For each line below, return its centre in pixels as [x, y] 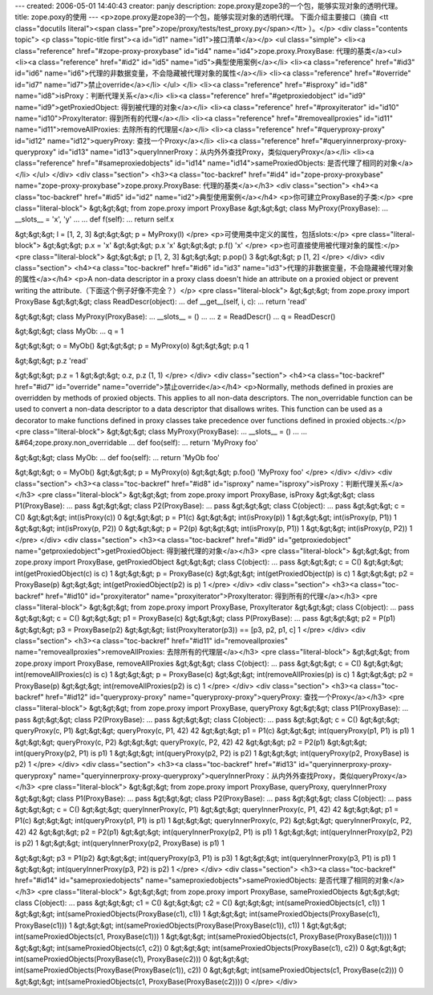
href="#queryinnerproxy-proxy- [354, 141]
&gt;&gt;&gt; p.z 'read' [51, 361]
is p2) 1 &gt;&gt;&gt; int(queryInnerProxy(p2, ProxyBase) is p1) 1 [119, 843]
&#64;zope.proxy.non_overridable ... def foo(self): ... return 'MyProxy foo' [136, 442]
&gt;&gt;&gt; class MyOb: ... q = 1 [69, 331]
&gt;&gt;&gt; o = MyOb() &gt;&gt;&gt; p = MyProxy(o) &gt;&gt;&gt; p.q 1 [132, 346]
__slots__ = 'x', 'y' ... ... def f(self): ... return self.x [94, 219]
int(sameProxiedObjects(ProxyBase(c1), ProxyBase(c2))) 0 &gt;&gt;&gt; [132, 959]
